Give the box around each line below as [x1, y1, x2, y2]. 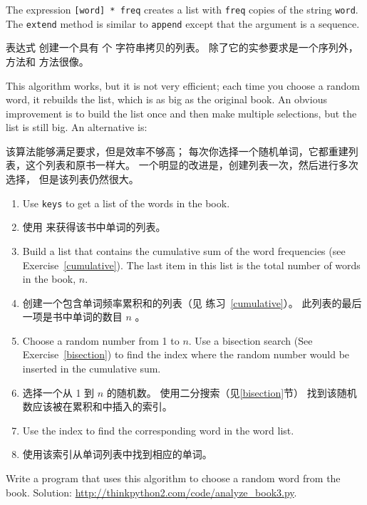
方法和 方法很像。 [6, 53, 89, 68]
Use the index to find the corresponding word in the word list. [22, 422, 294, 437]
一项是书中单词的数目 [22, 309, 123, 324]
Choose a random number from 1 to [22, 333, 180, 348]
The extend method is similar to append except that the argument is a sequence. [6, 16, 360, 31]
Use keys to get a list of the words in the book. [22, 195, 230, 210]
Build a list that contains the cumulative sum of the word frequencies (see [22, 243, 346, 258]
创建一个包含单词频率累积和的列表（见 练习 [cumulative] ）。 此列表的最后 [22, 295, 362, 310]
